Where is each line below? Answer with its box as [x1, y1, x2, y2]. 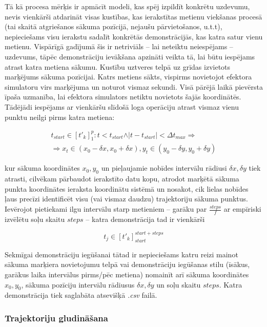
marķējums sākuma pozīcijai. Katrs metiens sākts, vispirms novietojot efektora [5, 71, 252, 82]
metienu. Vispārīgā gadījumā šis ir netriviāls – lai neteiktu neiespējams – [5, 41, 233, 52]
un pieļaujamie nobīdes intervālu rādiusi [101, 162, 227, 173]
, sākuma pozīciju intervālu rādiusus [21, 279, 135, 290]
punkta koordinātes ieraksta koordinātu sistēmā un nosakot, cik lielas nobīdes [5, 183, 249, 194]
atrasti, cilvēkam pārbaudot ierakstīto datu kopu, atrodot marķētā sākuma [5, 173, 239, 184]
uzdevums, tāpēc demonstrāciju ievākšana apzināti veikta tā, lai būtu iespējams [5, 51, 255, 62]
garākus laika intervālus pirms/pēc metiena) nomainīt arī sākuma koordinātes [5, 269, 249, 279]
